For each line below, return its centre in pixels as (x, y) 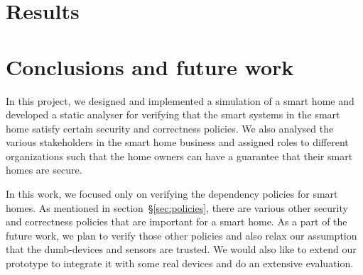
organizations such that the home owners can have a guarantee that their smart (179, 156)
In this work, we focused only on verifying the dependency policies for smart (172, 194)
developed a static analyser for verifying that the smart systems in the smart (173, 114)
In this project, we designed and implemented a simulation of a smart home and (180, 100)
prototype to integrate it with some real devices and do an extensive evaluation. (180, 263)
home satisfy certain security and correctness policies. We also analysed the (170, 128)
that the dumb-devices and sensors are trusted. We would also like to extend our (181, 249)
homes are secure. (44, 170)
